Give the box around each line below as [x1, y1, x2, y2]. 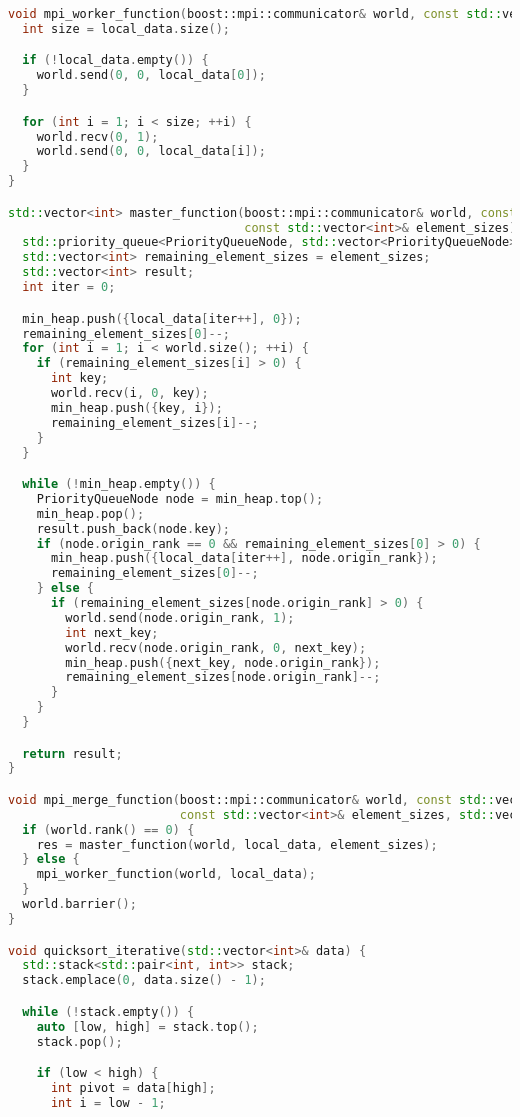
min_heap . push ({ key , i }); [50, 400, 223, 415]
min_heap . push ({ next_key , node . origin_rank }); [65, 655, 381, 670]
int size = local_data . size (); [22, 21, 230, 36]
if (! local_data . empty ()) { [22, 53, 209, 68]
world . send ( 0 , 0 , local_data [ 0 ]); [36, 68, 266, 83]
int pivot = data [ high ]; [50, 1080, 216, 1095]
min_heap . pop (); [36, 506, 145, 521]
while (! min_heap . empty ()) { [22, 477, 216, 492]
